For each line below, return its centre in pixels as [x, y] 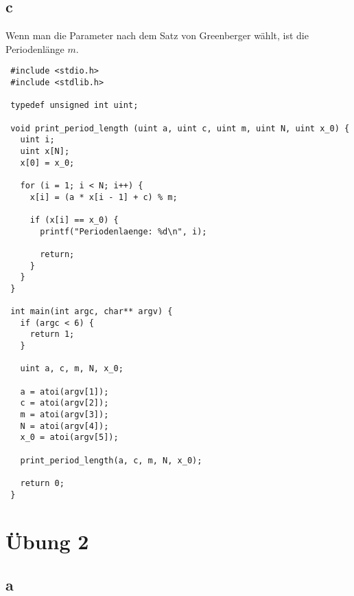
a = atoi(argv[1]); [64, 391]
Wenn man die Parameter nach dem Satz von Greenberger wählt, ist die [157, 35]
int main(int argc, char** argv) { [92, 312]
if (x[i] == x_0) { [74, 220]
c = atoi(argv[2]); [64, 403]
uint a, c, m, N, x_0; [72, 369]
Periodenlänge [35, 48]
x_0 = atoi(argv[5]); [69, 438]
